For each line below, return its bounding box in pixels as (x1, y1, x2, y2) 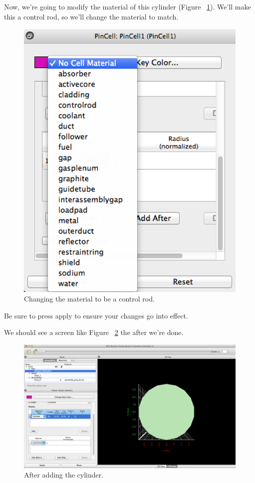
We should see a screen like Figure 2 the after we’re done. (4, 327, 184, 337)
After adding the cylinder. (24, 469, 104, 480)
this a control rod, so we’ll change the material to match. (4, 11, 179, 21)
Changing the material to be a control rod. (24, 293, 155, 304)
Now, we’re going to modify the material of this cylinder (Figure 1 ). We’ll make (4, 1, 251, 11)
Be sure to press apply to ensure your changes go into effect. (4, 310, 188, 320)
